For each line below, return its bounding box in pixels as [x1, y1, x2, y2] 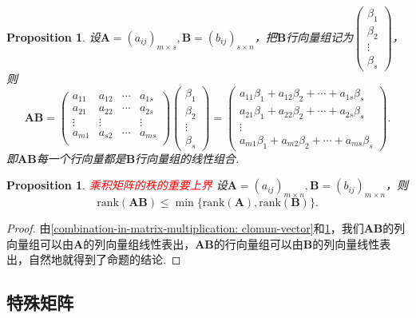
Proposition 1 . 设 [6, 28, 101, 45]
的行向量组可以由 [213, 235, 303, 252]
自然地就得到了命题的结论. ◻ [28, 251, 181, 268]
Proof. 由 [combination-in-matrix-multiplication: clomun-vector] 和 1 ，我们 [6, 220, 364, 237]
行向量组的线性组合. [135, 149, 240, 166]
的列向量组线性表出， [83, 235, 196, 252]
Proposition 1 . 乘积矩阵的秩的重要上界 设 [6, 177, 228, 193]
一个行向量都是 [47, 149, 126, 166]
